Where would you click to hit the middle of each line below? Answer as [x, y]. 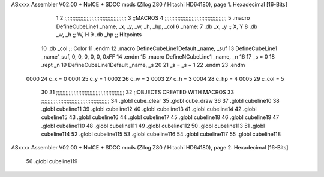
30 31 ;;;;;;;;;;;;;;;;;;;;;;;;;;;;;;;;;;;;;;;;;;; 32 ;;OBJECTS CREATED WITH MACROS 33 [137, 92]
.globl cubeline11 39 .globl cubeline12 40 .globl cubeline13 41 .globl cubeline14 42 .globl [149, 109]
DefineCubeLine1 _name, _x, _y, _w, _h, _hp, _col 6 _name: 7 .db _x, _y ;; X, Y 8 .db [157, 26]
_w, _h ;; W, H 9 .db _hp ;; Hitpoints [99, 35]
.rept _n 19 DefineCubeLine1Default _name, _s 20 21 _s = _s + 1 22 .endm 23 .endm [143, 65]
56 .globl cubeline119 [52, 161]
